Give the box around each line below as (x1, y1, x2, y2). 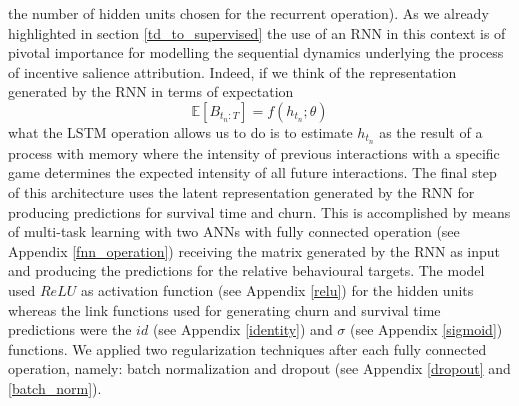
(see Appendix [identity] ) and (152, 319, 333, 340)
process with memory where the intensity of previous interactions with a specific (8, 142, 500, 163)
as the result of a (379, 121, 483, 142)
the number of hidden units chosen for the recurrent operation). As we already (8, 3, 489, 23)
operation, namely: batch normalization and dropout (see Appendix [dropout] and (8, 358, 511, 379)
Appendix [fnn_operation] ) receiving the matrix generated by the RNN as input (8, 240, 501, 261)
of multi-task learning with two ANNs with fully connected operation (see (8, 221, 460, 242)
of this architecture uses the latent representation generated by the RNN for (8, 182, 475, 203)
